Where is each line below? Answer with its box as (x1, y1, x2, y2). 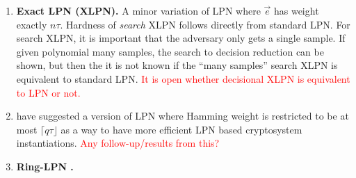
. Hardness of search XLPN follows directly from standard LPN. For (60, 17, 350, 31)
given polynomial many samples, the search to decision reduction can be (16, 44, 324, 58)
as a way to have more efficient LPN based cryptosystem (60, 122, 302, 136)
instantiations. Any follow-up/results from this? (16, 136, 220, 150)
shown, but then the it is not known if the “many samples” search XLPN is (16, 58, 338, 72)
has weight (273, 3, 319, 17)
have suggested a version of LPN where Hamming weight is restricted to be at (16, 108, 349, 123)
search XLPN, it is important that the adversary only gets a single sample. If (16, 31, 346, 45)
